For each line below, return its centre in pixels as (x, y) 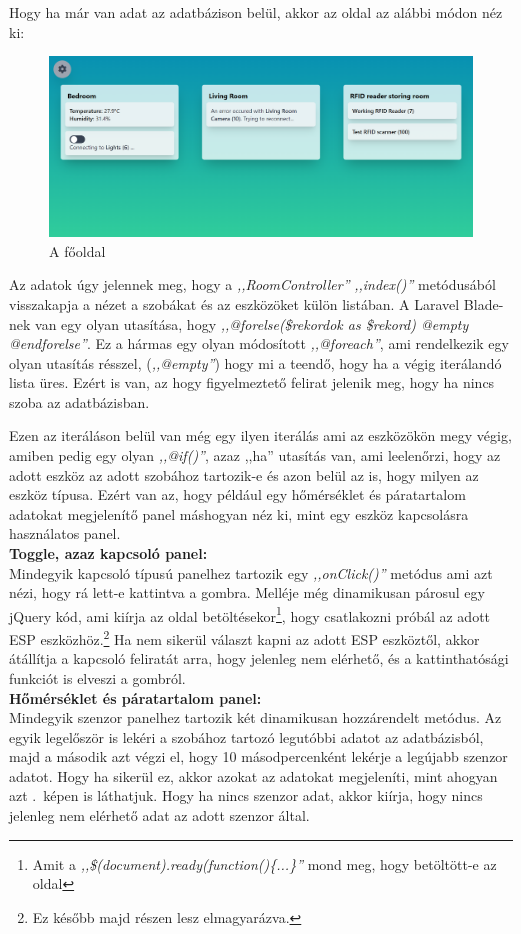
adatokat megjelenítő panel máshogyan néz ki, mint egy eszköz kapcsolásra (239, 513)
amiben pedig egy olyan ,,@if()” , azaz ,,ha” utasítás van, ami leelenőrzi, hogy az (255, 455)
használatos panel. (65, 533)
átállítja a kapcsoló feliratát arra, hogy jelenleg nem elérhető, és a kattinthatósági (259, 658)
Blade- (483, 303)
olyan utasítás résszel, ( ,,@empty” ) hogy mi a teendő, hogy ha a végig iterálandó (255, 362)
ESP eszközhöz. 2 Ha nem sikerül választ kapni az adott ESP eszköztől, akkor (244, 637)
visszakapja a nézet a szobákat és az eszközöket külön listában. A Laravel (234, 303)
